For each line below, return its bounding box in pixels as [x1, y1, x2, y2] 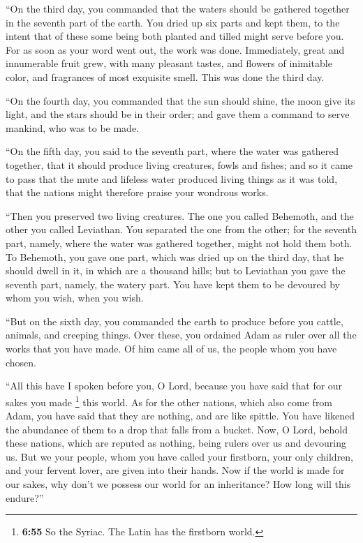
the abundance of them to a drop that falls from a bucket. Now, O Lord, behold [6, 422, 348, 436]
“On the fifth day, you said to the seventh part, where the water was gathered [6, 144, 339, 158]
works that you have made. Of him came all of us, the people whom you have [6, 341, 337, 356]
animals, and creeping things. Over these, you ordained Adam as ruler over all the [6, 327, 357, 342]
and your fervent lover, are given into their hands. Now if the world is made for [6, 463, 345, 477]
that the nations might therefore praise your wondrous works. [6, 185, 269, 200]
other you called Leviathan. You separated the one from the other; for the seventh [6, 222, 357, 237]
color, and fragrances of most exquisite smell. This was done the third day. [6, 69, 325, 84]
